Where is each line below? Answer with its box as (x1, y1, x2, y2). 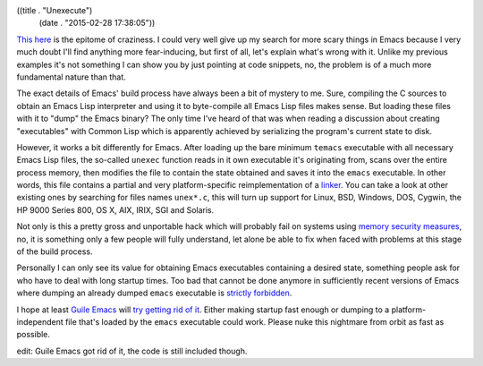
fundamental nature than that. (16, 72, 127, 82)
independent (16, 316, 64, 327)
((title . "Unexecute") (16, 5, 93, 15)
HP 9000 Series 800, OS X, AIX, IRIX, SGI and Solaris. (16, 204, 215, 215)
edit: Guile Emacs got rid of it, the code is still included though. (16, 345, 248, 356)
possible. (16, 329, 51, 340)
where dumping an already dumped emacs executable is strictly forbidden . (16, 287, 292, 299)
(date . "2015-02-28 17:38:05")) (38, 18, 156, 29)
